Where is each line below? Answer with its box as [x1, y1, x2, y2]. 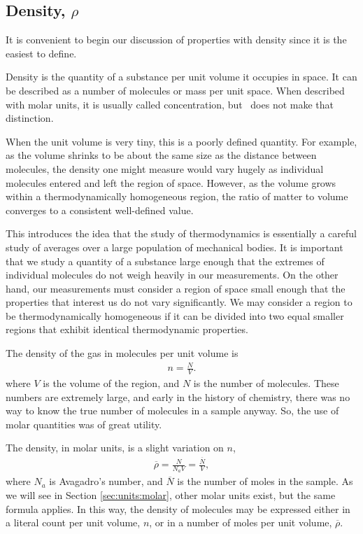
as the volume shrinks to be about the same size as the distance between [6, 148, 317, 162]
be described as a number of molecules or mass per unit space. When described [6, 83, 345, 97]
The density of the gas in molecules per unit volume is [6, 346, 239, 360]
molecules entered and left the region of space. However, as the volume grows [6, 175, 336, 190]
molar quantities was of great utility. [6, 416, 162, 431]
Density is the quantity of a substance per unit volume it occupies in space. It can [6, 69, 357, 84]
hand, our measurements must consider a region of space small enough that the [6, 281, 346, 295]
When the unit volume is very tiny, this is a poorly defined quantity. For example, [6, 134, 357, 148]
